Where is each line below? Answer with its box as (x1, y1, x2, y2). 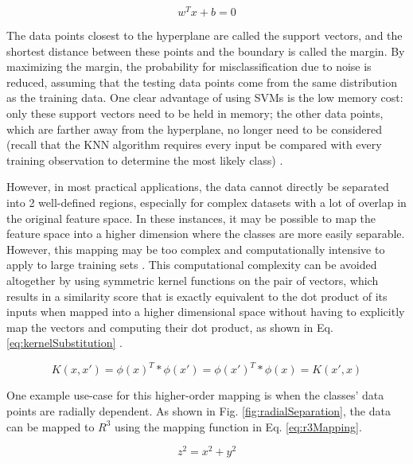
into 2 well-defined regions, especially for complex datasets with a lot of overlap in (6, 194, 407, 211)
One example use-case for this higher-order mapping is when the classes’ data (6, 387, 384, 404)
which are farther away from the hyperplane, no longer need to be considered (6, 120, 383, 137)
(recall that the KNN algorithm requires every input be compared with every (6, 136, 382, 153)
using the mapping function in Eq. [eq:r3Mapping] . (115, 418, 362, 435)
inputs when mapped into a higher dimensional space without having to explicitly (6, 303, 405, 320)
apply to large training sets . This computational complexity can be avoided (6, 256, 377, 273)
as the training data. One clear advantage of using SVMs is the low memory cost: (6, 89, 403, 106)
